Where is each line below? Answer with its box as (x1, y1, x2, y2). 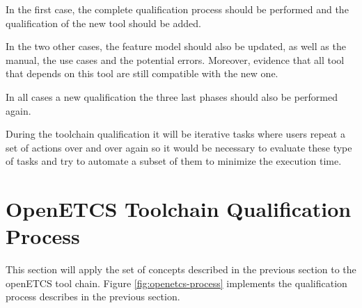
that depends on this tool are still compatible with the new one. (6, 66, 278, 81)
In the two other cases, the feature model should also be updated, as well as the (6, 39, 346, 54)
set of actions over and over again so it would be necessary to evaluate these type (6, 140, 352, 154)
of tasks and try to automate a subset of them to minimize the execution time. (6, 154, 342, 168)
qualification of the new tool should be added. (6, 15, 201, 30)
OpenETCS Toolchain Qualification (6, 195, 352, 223)
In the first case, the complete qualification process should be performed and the (6, 2, 349, 16)
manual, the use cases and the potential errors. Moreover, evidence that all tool (6, 52, 345, 67)
